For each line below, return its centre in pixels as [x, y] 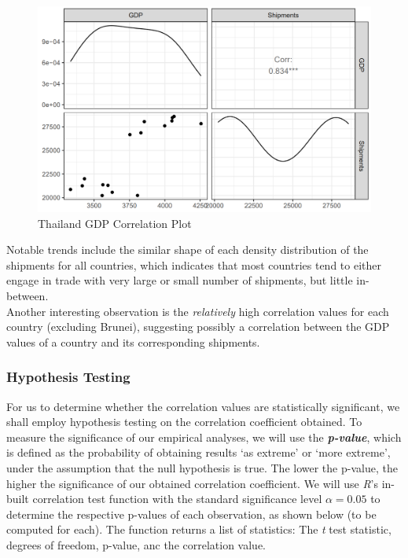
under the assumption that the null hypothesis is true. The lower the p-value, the [202, 468]
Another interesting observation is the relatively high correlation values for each [198, 311]
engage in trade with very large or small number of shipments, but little [180, 280]
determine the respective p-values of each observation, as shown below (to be [191, 514]
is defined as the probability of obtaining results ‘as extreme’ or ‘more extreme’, [198, 452]
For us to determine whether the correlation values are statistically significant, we [203, 406]
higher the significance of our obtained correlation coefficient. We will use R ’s [193, 483]
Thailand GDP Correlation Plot [115, 223]
